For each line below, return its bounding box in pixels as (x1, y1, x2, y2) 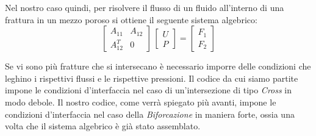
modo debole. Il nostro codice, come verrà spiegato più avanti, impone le (5, 95, 276, 108)
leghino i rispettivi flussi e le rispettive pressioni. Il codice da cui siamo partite (5, 71, 298, 84)
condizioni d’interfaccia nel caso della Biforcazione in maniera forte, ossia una (5, 107, 295, 120)
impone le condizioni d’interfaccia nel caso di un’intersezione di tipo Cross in (5, 84, 292, 96)
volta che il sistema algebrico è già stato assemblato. (5, 120, 201, 132)
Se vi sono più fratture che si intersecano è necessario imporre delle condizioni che (5, 60, 311, 73)
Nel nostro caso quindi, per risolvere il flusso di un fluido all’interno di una (5, 1, 284, 13)
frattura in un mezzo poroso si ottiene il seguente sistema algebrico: (5, 13, 257, 26)
